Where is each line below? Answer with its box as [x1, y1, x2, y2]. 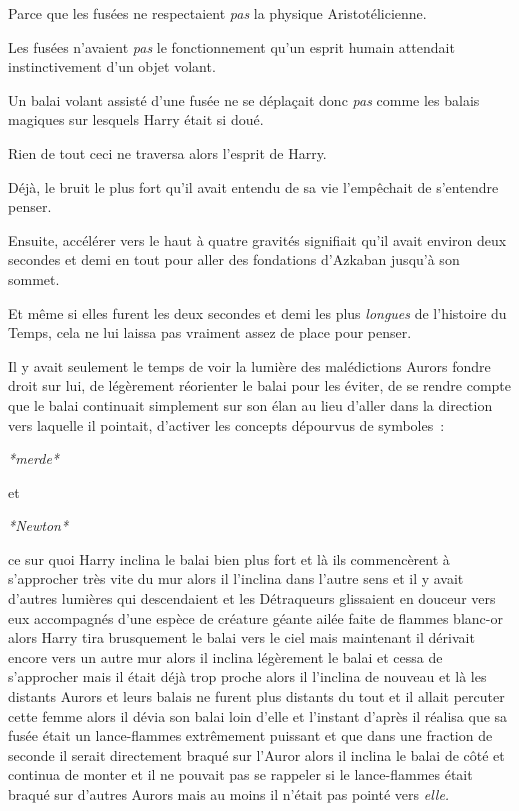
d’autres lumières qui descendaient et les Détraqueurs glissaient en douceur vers [8, 588, 496, 609]
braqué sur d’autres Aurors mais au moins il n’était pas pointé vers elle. [8, 784, 450, 804]
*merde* [8, 448, 59, 469]
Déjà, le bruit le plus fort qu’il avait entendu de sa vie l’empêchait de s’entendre [8, 176, 499, 197]
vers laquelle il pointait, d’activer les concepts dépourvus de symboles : [8, 414, 445, 435]
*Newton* [8, 515, 69, 536]
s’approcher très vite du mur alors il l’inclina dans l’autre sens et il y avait [8, 568, 464, 589]
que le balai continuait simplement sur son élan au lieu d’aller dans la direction [8, 394, 493, 415]
